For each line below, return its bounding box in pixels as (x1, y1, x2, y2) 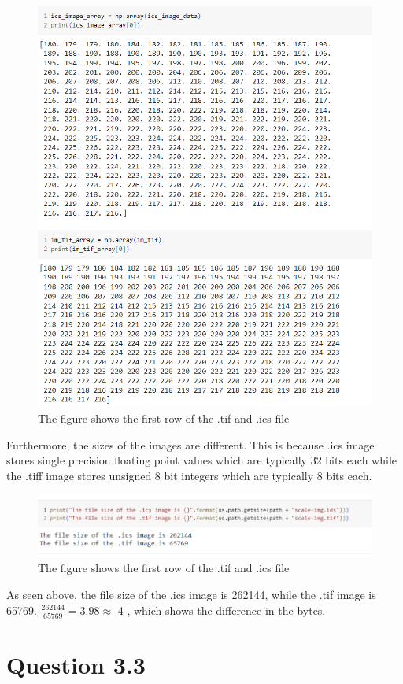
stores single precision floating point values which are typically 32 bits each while (6, 452, 397, 468)
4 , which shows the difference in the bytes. (117, 601, 326, 618)
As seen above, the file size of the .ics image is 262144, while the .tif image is (6, 586, 376, 602)
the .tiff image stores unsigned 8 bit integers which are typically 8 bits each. (6, 467, 372, 483)
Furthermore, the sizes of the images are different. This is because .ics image (6, 436, 375, 453)
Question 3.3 (6, 649, 146, 680)
